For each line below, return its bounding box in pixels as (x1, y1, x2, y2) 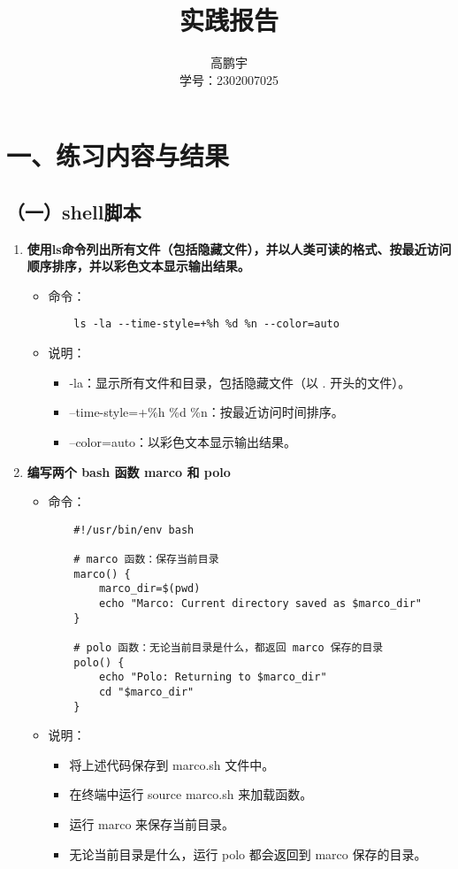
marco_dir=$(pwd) (98, 582, 201, 596)
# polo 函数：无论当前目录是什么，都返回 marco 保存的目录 (73, 641, 384, 654)
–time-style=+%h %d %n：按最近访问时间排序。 (69, 403, 344, 421)
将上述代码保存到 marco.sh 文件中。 (69, 755, 275, 773)
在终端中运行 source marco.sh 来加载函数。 (69, 785, 313, 804)
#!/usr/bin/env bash (73, 523, 195, 536)
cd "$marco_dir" (98, 685, 195, 698)
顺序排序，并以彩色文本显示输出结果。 (27, 257, 250, 275)
